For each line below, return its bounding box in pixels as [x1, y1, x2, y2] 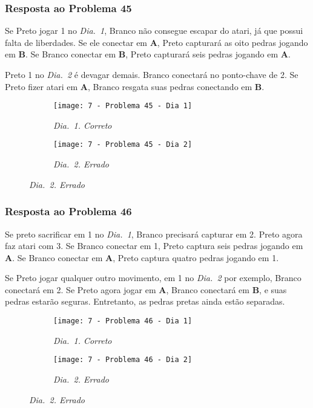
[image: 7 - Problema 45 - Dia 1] [53, 102, 193, 111]
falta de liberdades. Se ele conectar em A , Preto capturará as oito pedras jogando [5, 36, 308, 48]
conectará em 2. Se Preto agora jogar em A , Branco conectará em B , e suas [5, 283, 287, 296]
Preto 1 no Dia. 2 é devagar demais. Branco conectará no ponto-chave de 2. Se [5, 68, 298, 80]
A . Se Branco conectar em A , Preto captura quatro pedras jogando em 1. [5, 251, 279, 264]
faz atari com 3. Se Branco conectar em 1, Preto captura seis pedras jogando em [5, 239, 303, 252]
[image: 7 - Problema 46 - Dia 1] [53, 317, 193, 326]
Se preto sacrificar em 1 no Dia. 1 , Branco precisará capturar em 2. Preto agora [5, 227, 303, 240]
